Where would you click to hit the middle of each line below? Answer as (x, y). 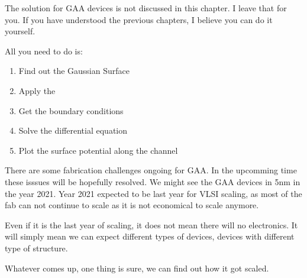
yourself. (20, 31)
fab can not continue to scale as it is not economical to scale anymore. (132, 205)
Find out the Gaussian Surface (74, 71)
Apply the (37, 90)
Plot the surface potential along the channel (98, 150)
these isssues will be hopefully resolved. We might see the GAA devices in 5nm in (153, 181)
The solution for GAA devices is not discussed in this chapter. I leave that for (146, 8)
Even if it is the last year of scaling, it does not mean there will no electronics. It (151, 224)
